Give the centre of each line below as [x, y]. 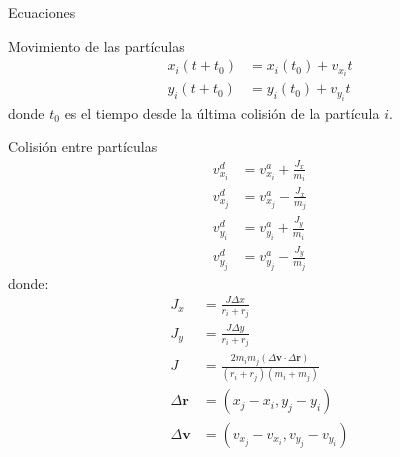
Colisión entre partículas [83, 146]
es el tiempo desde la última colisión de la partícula [222, 112]
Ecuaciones [42, 12]
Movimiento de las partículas [96, 45]
